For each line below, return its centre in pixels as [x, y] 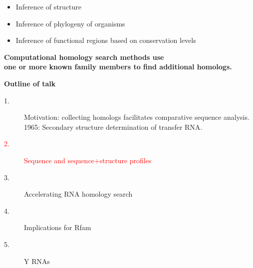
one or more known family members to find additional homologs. [118, 67]
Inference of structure [49, 6]
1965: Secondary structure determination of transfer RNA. [113, 127]
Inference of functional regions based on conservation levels [106, 40]
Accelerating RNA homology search [78, 194]
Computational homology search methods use [84, 57]
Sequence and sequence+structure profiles [88, 160]
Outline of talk [30, 83]
